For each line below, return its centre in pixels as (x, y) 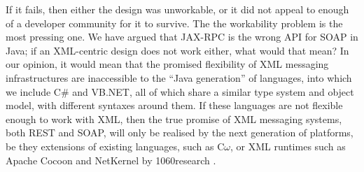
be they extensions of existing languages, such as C (115, 146)
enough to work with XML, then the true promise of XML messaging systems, (174, 119)
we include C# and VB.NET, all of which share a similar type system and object (180, 91)
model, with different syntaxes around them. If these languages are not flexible (174, 105)
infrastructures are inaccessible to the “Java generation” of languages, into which (179, 77)
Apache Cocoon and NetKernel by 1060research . (111, 160)
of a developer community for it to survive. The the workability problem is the (174, 23)
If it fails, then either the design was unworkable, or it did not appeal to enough (177, 9)
